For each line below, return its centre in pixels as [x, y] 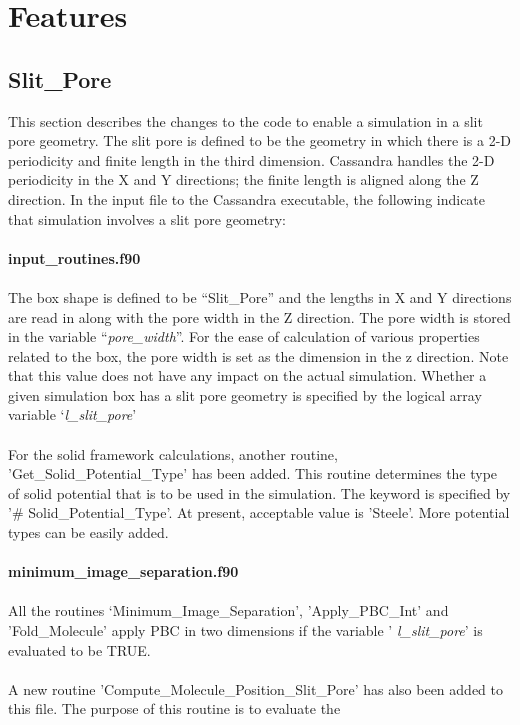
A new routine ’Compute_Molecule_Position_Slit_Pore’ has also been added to [255, 688]
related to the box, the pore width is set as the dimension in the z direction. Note [258, 355]
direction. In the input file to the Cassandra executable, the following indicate [247, 198]
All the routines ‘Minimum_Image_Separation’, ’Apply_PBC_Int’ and [228, 610]
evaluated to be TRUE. [79, 649]
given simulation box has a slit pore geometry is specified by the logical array [245, 394]
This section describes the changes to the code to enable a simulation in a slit [245, 120]
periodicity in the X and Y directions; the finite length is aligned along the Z [243, 179]
